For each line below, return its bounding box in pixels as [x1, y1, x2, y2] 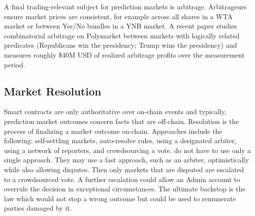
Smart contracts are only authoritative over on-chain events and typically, [4, 106, 226, 117]
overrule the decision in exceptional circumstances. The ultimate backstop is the [4, 184, 246, 194]
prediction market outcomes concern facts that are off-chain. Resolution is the [4, 116, 239, 126]
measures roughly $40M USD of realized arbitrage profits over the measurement [4, 49, 245, 60]
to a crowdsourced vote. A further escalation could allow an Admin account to [4, 174, 240, 184]
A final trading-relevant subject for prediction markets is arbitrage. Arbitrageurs [4, 1, 247, 11]
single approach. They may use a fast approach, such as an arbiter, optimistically [4, 154, 249, 165]
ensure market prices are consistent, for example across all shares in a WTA [4, 11, 233, 21]
